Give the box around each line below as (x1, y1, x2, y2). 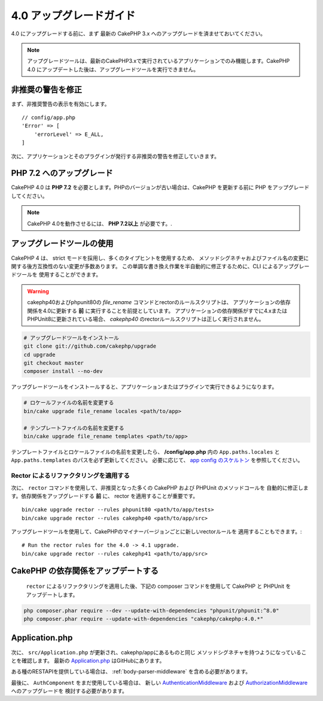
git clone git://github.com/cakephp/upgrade (23, 343, 157, 350)
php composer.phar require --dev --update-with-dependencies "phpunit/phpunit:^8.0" (23, 607, 279, 614)
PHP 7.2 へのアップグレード (11, 168, 113, 178)
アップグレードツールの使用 (11, 238, 114, 248)
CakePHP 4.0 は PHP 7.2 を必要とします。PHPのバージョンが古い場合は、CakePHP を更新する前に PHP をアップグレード (11, 184, 310, 191)
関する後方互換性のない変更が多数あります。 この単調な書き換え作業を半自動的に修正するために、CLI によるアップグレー (11, 262, 310, 269)
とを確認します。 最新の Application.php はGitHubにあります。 (11, 657, 165, 664)
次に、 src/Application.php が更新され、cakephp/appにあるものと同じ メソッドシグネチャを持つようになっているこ (11, 648, 307, 656)
